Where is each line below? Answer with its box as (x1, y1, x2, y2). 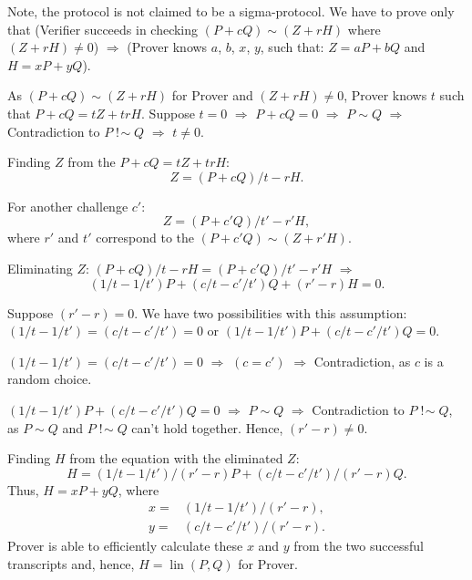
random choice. (7, 369, 92, 388)
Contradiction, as (313, 351, 411, 370)
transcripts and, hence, (7, 554, 135, 573)
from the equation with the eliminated (69, 449, 283, 468)
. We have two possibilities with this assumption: (134, 303, 407, 322)
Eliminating (7, 258, 73, 277)
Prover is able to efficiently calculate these (7, 536, 243, 555)
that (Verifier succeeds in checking (7, 19, 199, 38)
